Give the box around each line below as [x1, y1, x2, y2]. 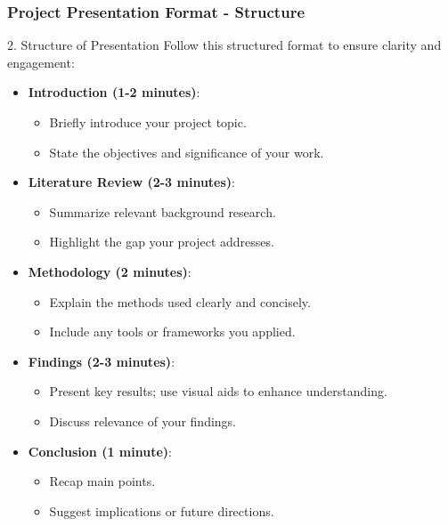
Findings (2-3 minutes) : [28, 352, 175, 370]
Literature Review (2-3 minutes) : [28, 173, 235, 191]
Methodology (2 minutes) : [28, 262, 191, 280]
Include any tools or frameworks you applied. [49, 322, 296, 341]
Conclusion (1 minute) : [28, 441, 172, 460]
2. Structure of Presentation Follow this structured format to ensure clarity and [7, 36, 442, 54]
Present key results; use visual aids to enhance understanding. [49, 382, 387, 401]
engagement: [7, 53, 75, 71]
